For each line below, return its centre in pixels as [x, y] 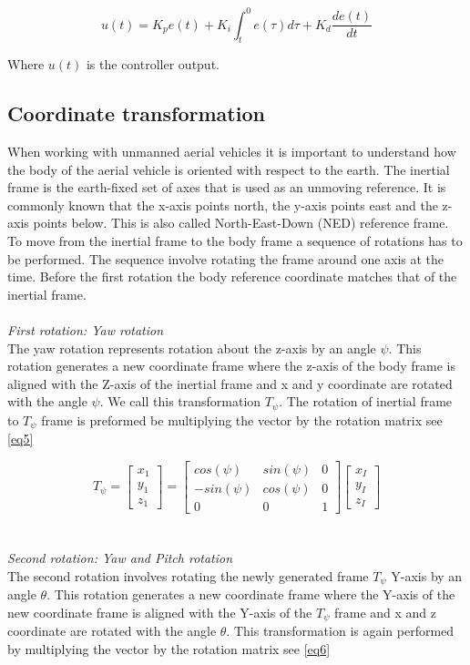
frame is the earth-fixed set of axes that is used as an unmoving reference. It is [227, 187]
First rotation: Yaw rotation [86, 330]
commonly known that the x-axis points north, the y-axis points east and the [223, 205]
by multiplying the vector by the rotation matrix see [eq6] [169, 648]
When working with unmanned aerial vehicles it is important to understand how [232, 152]
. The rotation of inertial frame [366, 401]
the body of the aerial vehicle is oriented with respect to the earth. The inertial [229, 169]
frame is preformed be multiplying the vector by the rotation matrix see [242, 419]
